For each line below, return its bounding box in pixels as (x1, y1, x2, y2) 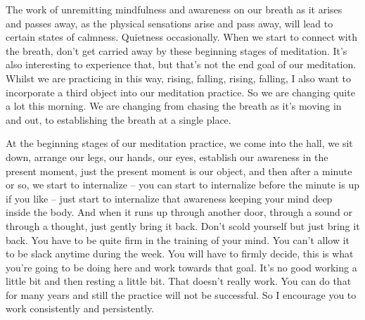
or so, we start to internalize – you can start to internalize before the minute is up (6, 177, 359, 192)
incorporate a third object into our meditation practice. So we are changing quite (6, 84, 355, 99)
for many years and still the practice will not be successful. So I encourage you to (6, 287, 357, 302)
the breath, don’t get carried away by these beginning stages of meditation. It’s (6, 43, 347, 58)
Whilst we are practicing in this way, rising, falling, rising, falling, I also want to (6, 70, 351, 85)
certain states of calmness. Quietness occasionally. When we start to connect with (6, 30, 357, 44)
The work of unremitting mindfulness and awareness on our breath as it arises (6, 2, 342, 16)
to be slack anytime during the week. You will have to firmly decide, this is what (6, 246, 354, 261)
